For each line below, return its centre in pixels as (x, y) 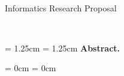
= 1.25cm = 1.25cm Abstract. (63, 48)
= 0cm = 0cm (31, 68)
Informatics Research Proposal (61, 7)
